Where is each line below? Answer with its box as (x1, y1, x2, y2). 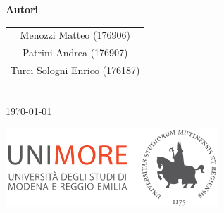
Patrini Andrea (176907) (22, 45, 128, 60)
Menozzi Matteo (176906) (20, 28, 130, 42)
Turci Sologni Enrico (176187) (11, 63, 140, 78)
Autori (6, 2, 39, 16)
